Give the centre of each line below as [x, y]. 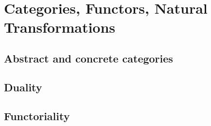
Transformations [60, 27]
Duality [23, 87]
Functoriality [37, 115]
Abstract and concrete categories [88, 58]
